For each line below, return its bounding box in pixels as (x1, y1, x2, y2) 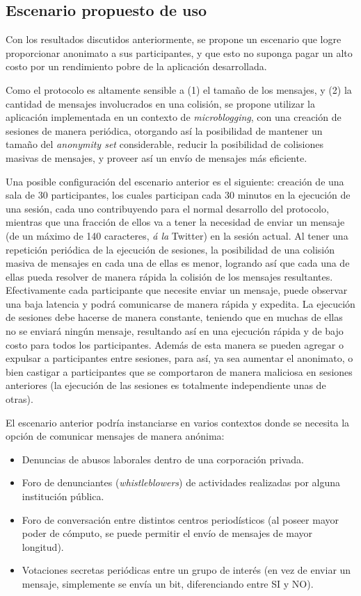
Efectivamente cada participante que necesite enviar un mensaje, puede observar (6, 283, 348, 297)
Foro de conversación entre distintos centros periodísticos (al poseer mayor (22, 512, 339, 527)
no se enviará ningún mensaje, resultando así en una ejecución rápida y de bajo (6, 324, 344, 338)
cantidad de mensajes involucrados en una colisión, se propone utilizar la (6, 96, 316, 110)
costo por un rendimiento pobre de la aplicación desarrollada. (6, 59, 267, 74)
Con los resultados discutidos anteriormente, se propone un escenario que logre (6, 32, 342, 47)
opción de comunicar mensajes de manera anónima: (6, 429, 225, 443)
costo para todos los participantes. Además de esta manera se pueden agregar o (6, 337, 344, 351)
